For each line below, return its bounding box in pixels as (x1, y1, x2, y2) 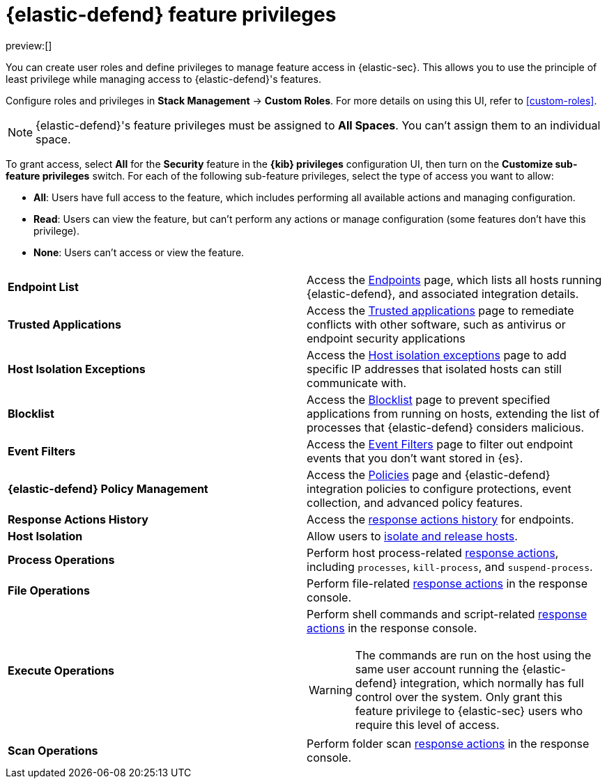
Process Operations (8, 552, 115, 567)
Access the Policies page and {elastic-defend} (307, 467, 551, 482)
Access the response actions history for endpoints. (307, 512, 574, 526)
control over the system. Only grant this (355, 689, 562, 704)
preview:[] (6, 39, 52, 52)
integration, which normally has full (400, 675, 584, 690)
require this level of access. (355, 717, 500, 732)
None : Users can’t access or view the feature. (33, 246, 245, 258)
